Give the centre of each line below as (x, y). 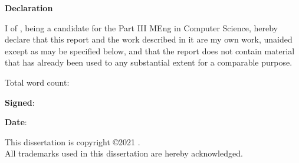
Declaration (29, 8)
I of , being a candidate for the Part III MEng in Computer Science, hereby (141, 27)
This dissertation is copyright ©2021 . (73, 141)
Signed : (20, 102)
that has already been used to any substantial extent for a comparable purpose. (149, 62)
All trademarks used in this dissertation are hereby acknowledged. (124, 153)
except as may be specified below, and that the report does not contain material (150, 50)
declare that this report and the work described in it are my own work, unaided (149, 39)
